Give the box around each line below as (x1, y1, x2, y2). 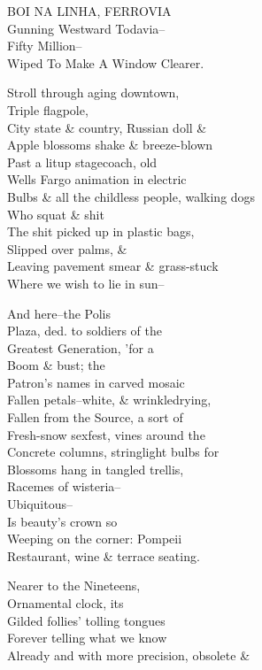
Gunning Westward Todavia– (7, 19, 166, 37)
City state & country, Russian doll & (7, 118, 207, 136)
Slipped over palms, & (7, 239, 127, 258)
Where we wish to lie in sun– (7, 273, 165, 292)
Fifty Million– (7, 36, 82, 55)
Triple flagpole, (7, 100, 89, 119)
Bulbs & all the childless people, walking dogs (7, 187, 256, 205)
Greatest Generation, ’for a (7, 338, 154, 357)
